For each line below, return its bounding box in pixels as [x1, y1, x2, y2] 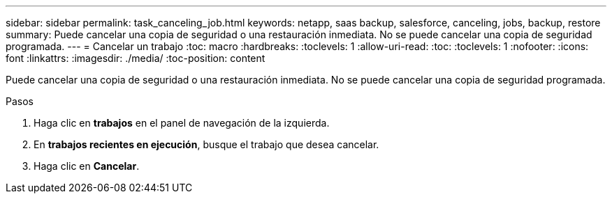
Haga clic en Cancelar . [34, 160, 140, 172]
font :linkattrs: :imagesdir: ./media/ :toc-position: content [6, 52, 265, 64]
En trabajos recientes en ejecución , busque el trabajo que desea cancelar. [34, 138, 379, 150]
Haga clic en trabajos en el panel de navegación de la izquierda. [34, 117, 330, 129]
